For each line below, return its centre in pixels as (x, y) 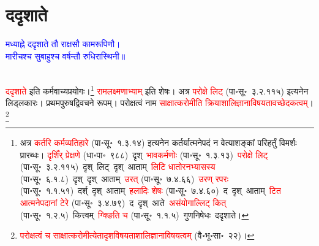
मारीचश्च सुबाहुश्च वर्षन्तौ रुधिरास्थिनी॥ (66, 56)
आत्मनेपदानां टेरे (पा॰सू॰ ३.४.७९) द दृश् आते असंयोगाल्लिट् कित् (123, 203)
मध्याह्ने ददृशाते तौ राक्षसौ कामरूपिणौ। (63, 44)
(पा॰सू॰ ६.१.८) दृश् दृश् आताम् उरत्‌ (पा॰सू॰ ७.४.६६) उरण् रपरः (124, 178)
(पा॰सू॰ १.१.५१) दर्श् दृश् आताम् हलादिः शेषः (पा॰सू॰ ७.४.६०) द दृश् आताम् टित (150, 190)
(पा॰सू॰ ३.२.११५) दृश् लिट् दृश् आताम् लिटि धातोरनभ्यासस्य (118, 167)
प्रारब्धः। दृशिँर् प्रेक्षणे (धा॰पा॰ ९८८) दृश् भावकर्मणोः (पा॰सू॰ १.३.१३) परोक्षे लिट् (144, 154)
